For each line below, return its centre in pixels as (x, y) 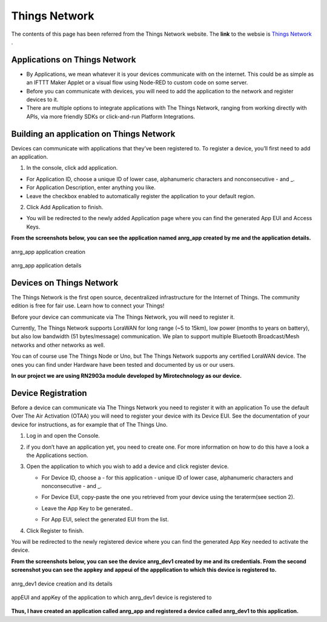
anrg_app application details (46, 266)
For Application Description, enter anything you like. (91, 187)
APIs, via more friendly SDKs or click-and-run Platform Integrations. (111, 116)
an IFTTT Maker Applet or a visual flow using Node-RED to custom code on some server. (137, 82)
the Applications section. (57, 455)
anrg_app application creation (48, 252)
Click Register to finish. (55, 530)
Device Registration (49, 393)
